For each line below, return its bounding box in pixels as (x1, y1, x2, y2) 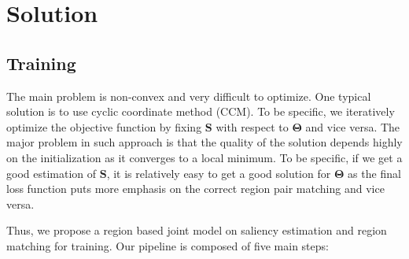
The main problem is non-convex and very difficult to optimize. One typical (6, 87, 371, 104)
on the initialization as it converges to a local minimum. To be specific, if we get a (6, 149, 403, 165)
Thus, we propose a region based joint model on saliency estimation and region (6, 222, 387, 239)
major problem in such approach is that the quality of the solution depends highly (6, 134, 403, 150)
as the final (348, 165, 401, 181)
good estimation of (6, 165, 97, 181)
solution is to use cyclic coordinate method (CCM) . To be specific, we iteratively (6, 103, 395, 120)
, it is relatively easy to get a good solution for (106, 165, 331, 181)
